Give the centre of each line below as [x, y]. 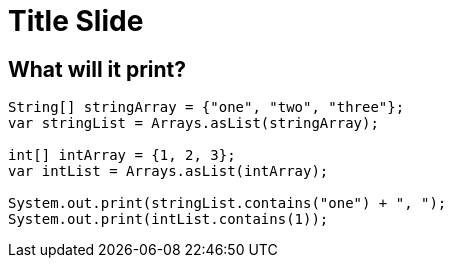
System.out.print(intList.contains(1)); [168, 219]
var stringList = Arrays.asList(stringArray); [193, 123]
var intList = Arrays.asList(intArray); [168, 171]
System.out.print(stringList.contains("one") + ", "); [227, 203]
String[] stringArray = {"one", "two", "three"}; [206, 107]
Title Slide [76, 21]
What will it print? [97, 69]
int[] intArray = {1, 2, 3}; [122, 155]
